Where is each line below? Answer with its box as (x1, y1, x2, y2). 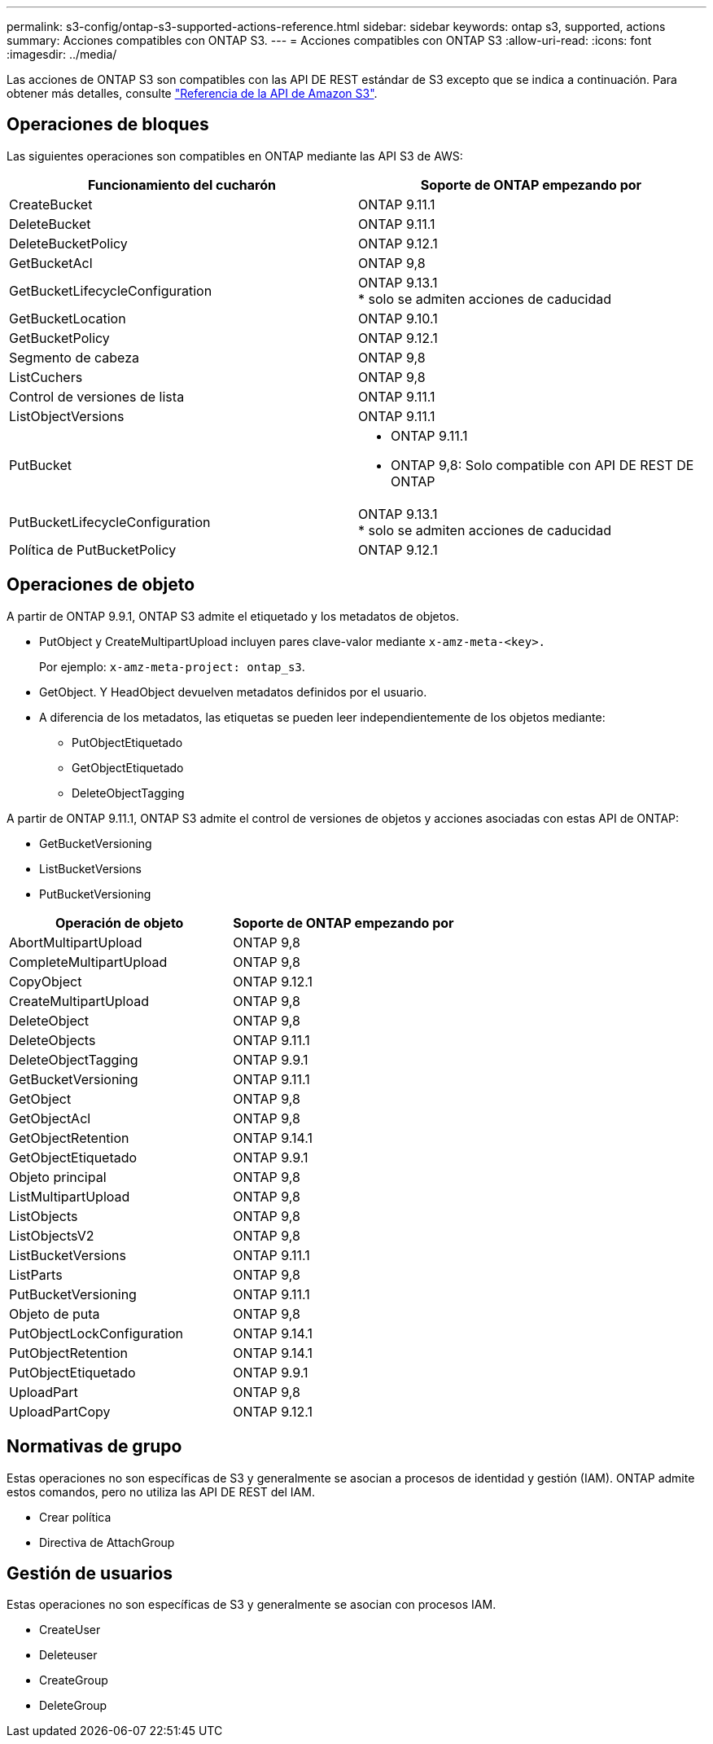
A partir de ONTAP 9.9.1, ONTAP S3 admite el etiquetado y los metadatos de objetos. (7, 608, 460, 623)
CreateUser (39, 1623, 101, 1637)
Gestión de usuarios (7, 1562, 173, 1584)
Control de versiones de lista (9, 388, 185, 405)
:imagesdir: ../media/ (7, 47, 117, 61)
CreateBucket (9, 195, 93, 213)
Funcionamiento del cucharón (88, 176, 276, 193)
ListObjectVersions (9, 407, 125, 424)
